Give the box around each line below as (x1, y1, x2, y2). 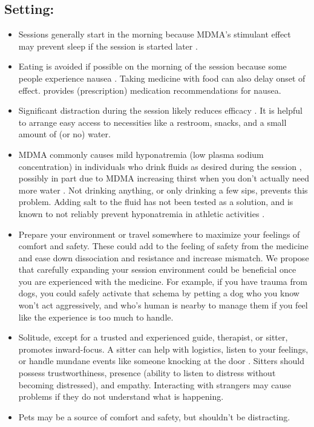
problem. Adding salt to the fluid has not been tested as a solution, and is (18, 195, 293, 208)
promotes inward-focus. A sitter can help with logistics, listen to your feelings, (18, 342, 309, 355)
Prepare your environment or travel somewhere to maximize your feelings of (18, 227, 300, 240)
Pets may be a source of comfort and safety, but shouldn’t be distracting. (18, 410, 290, 423)
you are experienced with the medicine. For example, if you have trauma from (18, 275, 307, 287)
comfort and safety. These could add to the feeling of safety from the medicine (18, 240, 309, 252)
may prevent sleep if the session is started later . (18, 39, 198, 52)
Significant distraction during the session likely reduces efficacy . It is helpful (18, 104, 303, 117)
